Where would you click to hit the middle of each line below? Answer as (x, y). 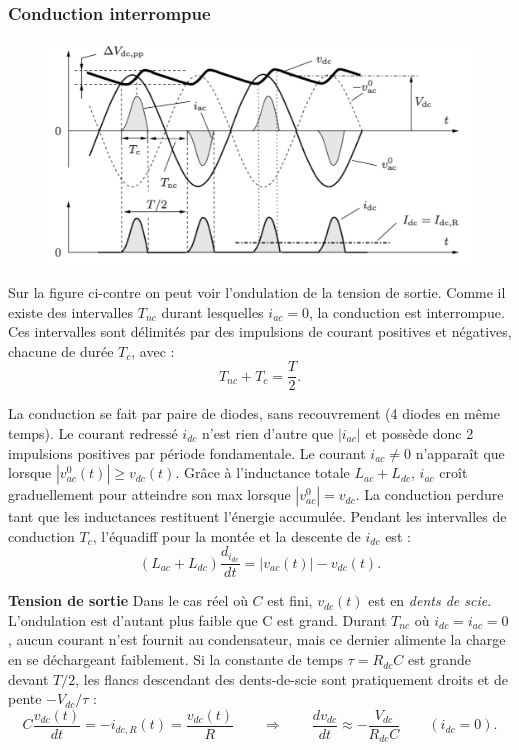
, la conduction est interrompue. (407, 311)
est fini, (290, 600)
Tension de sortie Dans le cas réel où (128, 600)
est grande (439, 659)
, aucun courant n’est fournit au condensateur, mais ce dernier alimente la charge (257, 639)
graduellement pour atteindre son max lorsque (149, 494)
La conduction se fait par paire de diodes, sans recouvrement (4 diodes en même (254, 413)
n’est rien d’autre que (267, 433)
